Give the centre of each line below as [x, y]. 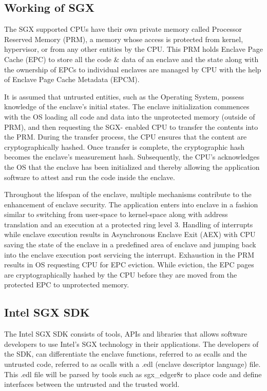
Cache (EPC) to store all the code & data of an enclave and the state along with [131, 59]
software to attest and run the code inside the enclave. [90, 177]
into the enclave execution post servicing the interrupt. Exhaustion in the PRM [129, 254]
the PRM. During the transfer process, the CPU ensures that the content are [126, 137]
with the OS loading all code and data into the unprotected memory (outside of [130, 116]
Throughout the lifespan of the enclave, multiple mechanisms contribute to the [128, 194]
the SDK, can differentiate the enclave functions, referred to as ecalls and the [126, 354]
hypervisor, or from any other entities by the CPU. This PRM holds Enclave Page [133, 49]
